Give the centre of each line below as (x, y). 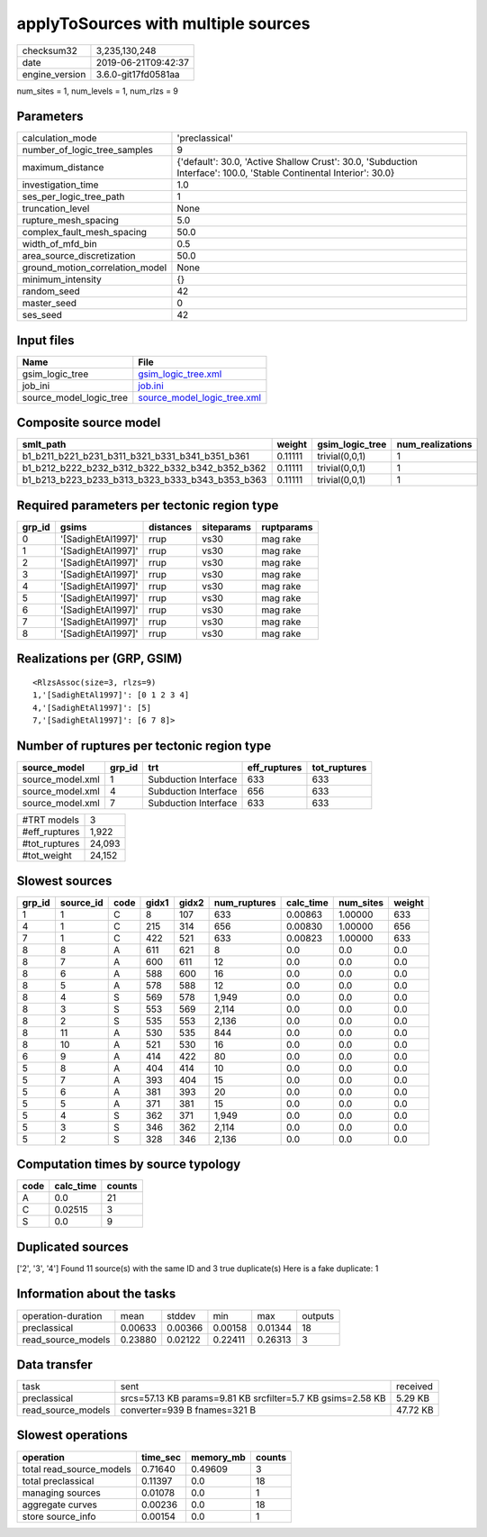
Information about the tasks (96, 1294)
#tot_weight (47, 856)
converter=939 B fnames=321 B (188, 1410)
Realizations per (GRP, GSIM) (99, 659)
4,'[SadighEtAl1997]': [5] (92, 708)
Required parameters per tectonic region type (148, 505)
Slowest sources (64, 881)
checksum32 (50, 50)
